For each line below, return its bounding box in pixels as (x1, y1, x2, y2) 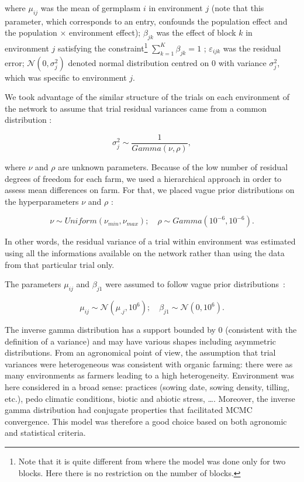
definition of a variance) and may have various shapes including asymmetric (5, 335, 276, 347)
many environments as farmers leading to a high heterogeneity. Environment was (5, 369, 294, 381)
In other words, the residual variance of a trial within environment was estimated (5, 235, 296, 247)
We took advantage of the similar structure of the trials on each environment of (5, 91, 289, 103)
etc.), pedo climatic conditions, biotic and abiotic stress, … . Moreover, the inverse (5, 392, 295, 404)
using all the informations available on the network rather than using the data (5, 247, 285, 259)
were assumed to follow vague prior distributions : (105, 278, 285, 290)
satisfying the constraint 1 (57, 40, 148, 54)
